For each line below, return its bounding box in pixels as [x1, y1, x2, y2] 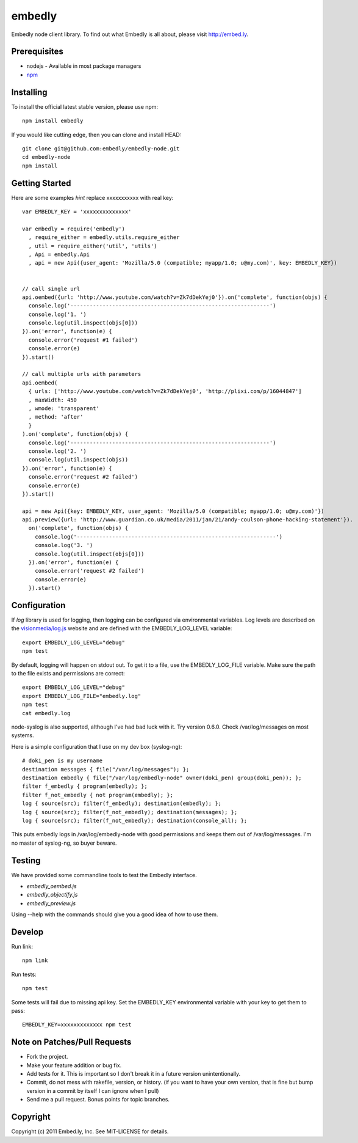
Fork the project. [26, 1053, 68, 1060]
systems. [11, 732, 34, 739]
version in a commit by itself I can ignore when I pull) [26, 1087, 159, 1094]
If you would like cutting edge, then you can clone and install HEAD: [11, 131, 182, 138]
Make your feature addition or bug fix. [26, 1061, 122, 1069]
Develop [11, 927, 44, 937]
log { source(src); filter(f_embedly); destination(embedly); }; [22, 800, 222, 807]
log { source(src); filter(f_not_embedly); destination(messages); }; [22, 809, 238, 815]
